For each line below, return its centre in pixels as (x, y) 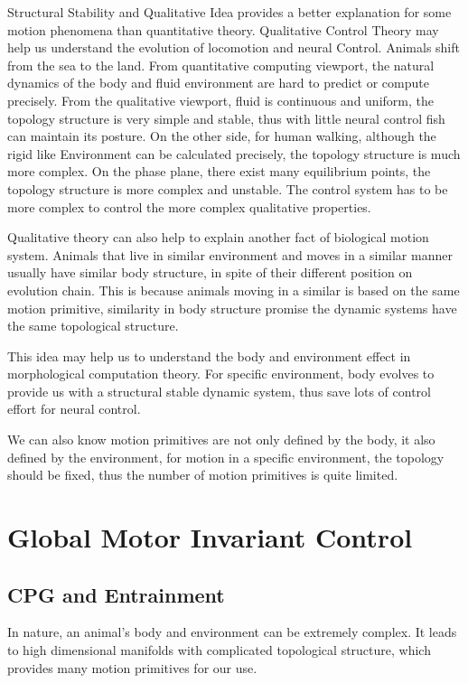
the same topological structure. (93, 326)
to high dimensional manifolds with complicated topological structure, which (219, 650)
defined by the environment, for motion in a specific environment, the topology (226, 457)
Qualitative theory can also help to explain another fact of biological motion (218, 237)
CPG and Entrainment (116, 594)
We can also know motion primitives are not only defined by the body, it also (221, 440)
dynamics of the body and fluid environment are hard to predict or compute (218, 83)
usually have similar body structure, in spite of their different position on (210, 272)
